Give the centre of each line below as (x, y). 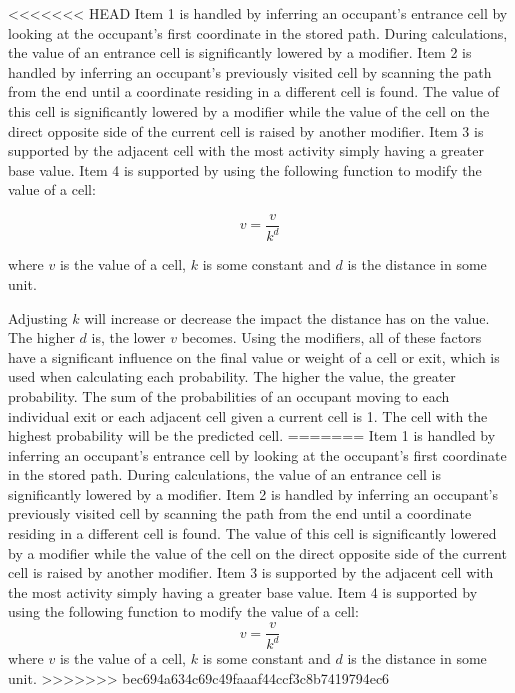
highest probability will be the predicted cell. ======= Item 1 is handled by (252, 435)
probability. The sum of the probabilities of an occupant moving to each (229, 395)
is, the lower (128, 337)
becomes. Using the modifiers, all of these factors (331, 337)
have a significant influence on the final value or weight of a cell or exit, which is (254, 356)
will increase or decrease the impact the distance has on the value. (287, 317)
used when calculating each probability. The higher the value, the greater (232, 376)
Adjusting (38, 317)
